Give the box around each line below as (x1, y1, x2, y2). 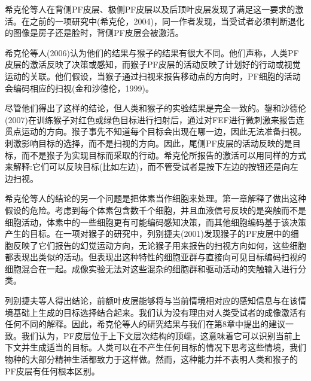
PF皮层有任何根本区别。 (5, 364, 100, 377)
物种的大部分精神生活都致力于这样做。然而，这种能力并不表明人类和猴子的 (5, 353, 298, 365)
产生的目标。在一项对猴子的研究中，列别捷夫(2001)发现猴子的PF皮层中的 (5, 227, 291, 240)
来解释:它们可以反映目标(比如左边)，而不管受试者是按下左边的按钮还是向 (5, 160, 290, 173)
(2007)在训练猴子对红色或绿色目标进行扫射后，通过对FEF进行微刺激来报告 (5, 113, 296, 126)
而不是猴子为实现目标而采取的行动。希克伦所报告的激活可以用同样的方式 (21, 148, 306, 161)
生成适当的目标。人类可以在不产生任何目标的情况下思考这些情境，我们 (29, 341, 306, 353)
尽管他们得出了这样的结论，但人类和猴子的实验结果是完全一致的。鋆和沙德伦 (5, 102, 306, 114)
